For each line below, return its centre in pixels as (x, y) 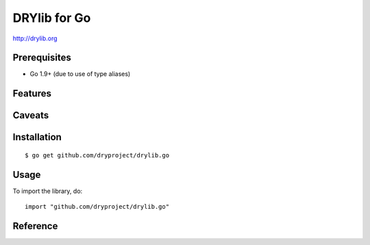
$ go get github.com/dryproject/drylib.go (97, 155)
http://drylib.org (35, 38)
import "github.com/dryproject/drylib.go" (97, 207)
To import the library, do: (48, 191)
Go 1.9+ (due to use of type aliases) (80, 74)
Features (32, 93)
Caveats (31, 115)
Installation (37, 137)
